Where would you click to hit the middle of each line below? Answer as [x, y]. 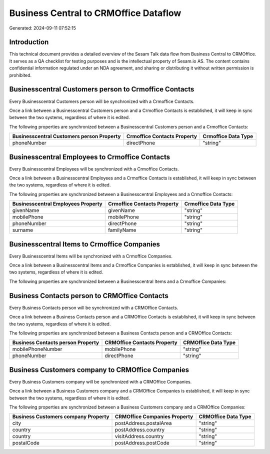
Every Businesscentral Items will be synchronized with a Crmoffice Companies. [91, 256]
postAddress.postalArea [143, 423]
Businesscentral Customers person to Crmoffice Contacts [102, 89]
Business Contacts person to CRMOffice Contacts [89, 296]
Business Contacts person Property [56, 342]
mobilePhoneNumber [37, 349]
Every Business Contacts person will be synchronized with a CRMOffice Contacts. [94, 307]
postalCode [26, 443]
